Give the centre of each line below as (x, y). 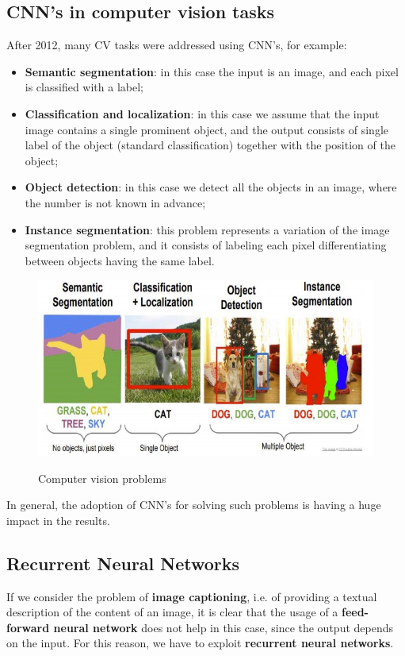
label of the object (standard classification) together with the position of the (210, 145)
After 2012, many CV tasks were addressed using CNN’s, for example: (177, 45)
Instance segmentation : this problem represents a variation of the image (207, 229)
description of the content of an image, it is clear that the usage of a (172, 612)
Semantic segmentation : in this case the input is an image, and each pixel (212, 71)
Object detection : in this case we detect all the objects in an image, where (211, 187)
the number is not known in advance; (115, 202)
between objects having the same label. (120, 260)
